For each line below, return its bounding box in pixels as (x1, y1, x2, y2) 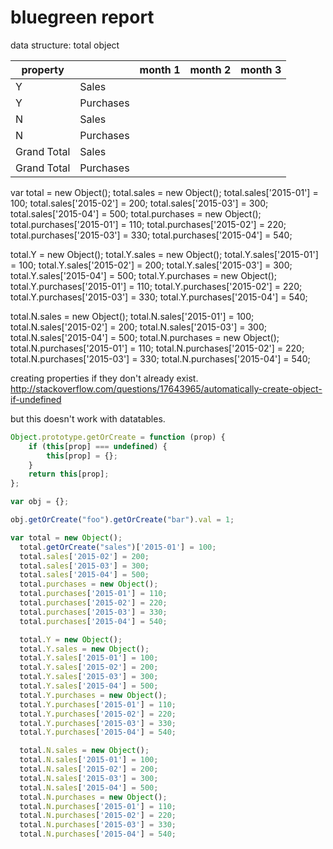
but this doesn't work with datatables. (10, 412, 166, 425)
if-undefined (10, 393, 62, 405)
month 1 (139, 62, 181, 76)
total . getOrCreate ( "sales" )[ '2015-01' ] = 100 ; (19, 542, 217, 552)
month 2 (189, 62, 232, 76)
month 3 (240, 62, 282, 76)
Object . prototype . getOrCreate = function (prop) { (10, 432, 226, 442)
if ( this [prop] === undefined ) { (28, 441, 168, 451)
